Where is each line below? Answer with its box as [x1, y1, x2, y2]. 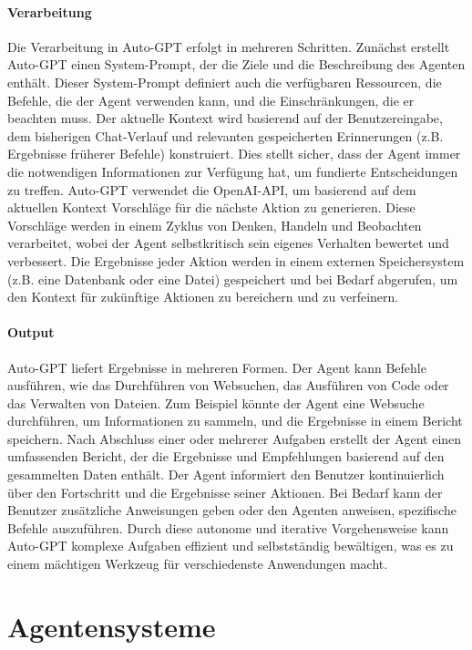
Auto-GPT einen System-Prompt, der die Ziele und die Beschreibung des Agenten [7, 55, 466, 74]
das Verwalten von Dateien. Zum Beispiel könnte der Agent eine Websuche [7, 393, 425, 412]
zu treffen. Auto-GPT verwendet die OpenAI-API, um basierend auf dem [7, 180, 416, 199]
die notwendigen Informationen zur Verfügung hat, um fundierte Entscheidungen [7, 161, 458, 181]
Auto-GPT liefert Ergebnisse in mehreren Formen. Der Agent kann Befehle [7, 357, 426, 377]
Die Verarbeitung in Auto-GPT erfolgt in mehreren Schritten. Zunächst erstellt [7, 36, 450, 56]
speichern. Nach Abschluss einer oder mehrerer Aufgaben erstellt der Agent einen [7, 428, 462, 448]
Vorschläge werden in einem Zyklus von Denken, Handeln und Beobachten [7, 215, 422, 234]
